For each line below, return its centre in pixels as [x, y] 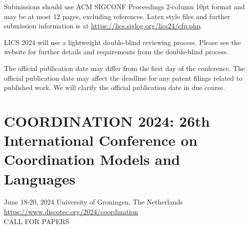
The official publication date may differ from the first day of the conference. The [124, 68]
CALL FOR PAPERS [37, 221]
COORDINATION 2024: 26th [107, 121]
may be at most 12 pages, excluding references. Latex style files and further [117, 16]
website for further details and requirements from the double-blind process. [116, 52]
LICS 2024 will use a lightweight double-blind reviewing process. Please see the [123, 42]
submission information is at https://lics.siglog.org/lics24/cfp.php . [103, 26]
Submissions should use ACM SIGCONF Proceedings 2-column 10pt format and [124, 6]
